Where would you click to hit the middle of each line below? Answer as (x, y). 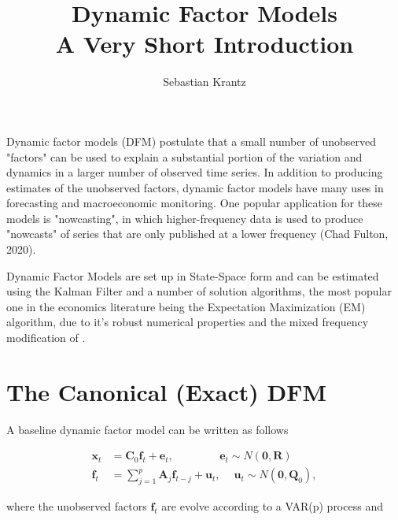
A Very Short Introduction (205, 44)
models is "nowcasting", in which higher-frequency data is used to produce (185, 218)
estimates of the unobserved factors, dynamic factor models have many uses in (195, 187)
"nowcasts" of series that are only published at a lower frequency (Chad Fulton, (197, 234)
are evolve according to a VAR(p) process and (272, 506)
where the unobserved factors (77, 506)
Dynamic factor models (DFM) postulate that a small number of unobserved (192, 141)
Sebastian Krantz (205, 82)
